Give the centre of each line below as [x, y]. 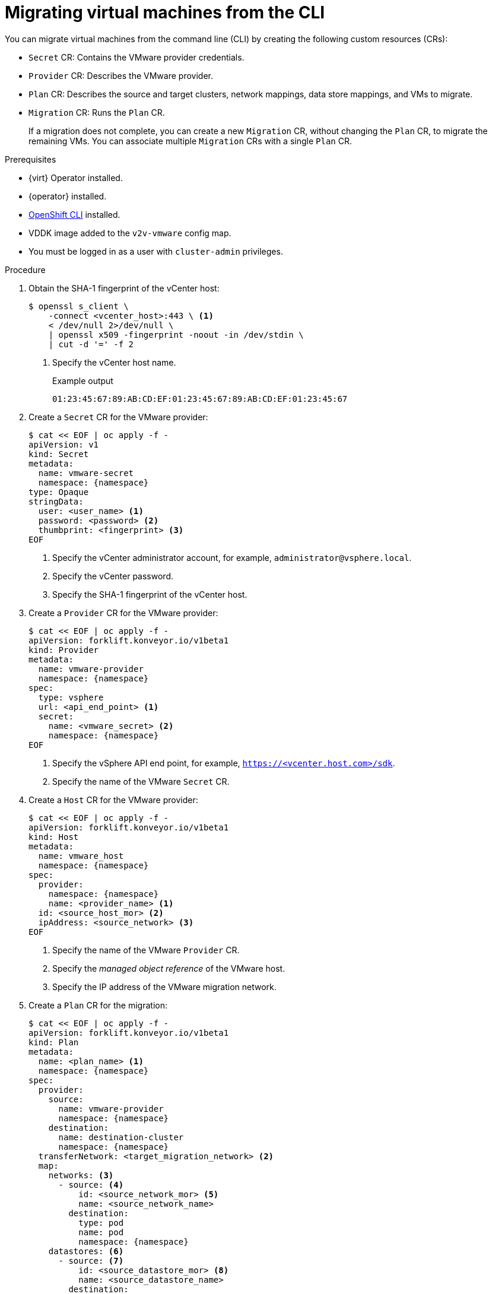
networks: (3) [81, 1175]
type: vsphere [71, 697]
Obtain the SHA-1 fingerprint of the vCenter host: [124, 288]
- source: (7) [91, 1260]
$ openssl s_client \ [79, 306]
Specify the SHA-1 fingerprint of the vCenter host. [150, 594]
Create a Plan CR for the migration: [98, 1005]
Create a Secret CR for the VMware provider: [118, 417]
